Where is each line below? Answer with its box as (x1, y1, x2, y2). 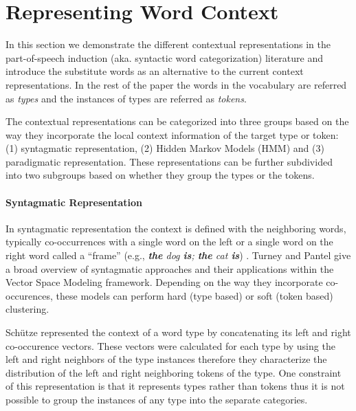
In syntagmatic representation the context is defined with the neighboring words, (5, 221, 346, 235)
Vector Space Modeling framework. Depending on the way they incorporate (5, 275, 323, 289)
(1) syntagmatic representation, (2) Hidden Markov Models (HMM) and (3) (5, 141, 324, 155)
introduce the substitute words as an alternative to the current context (5, 64, 304, 78)
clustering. (5, 302, 49, 316)
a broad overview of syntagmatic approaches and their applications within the (5, 261, 334, 276)
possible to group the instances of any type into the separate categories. (5, 392, 308, 406)
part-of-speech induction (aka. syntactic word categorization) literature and (5, 50, 323, 65)
